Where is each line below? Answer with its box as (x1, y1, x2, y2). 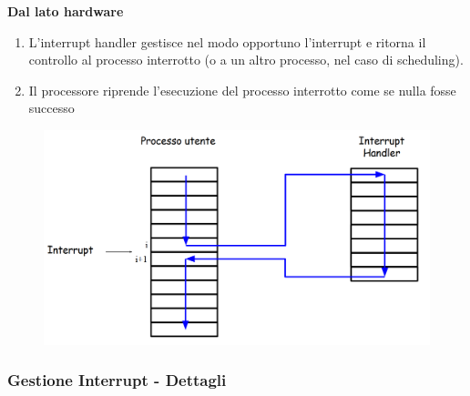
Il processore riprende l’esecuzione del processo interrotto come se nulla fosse (28, 80, 456, 99)
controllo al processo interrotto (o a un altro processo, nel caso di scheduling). (28, 50, 464, 69)
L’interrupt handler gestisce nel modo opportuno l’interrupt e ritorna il (28, 32, 426, 51)
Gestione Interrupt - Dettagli (7, 369, 227, 391)
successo (28, 98, 75, 117)
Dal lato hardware (7, 2, 124, 20)
